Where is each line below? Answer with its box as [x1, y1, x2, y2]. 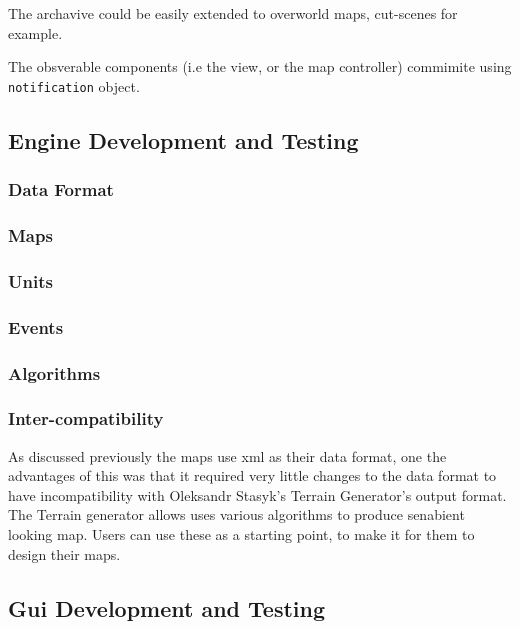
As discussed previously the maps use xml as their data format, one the [8, 445, 447, 466]
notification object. [8, 75, 140, 96]
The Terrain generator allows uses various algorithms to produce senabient [8, 504, 465, 525]
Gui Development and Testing [8, 592, 326, 623]
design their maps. [8, 543, 121, 564]
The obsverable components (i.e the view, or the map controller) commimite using [8, 56, 512, 77]
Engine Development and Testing [8, 124, 359, 155]
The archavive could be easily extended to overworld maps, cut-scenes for [8, 3, 458, 23]
